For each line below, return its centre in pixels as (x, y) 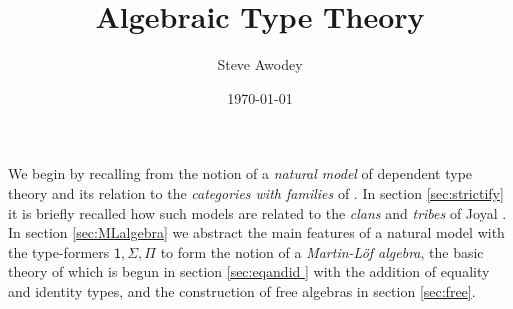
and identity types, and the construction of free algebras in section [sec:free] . (242, 290)
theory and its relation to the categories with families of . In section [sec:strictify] (256, 192)
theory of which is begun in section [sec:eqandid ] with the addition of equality (249, 271)
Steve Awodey (260, 64)
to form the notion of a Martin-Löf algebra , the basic (322, 251)
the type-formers (59, 251)
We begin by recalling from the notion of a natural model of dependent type (240, 173)
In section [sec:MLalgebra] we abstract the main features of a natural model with (256, 232)
